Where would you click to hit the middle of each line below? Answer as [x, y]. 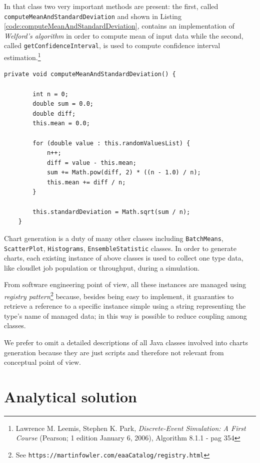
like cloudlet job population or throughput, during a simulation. [102, 267]
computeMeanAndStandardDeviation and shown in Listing [93, 16]
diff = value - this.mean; [91, 163]
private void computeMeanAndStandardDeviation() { [90, 74]
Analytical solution [70, 396]
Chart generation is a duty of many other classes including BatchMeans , [114, 238]
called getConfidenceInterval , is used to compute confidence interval [112, 45]
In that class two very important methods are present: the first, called [111, 6]
